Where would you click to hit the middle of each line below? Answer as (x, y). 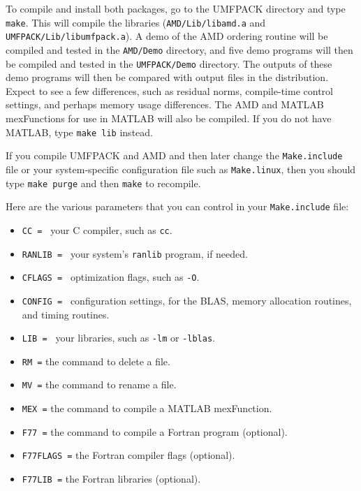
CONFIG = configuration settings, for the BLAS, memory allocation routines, (187, 300)
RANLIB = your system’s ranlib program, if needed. (135, 253)
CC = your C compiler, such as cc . (97, 229)
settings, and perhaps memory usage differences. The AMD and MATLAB (165, 104)
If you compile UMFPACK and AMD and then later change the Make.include (174, 155)
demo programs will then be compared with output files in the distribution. (167, 77)
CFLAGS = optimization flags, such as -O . (111, 277)
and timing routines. (66, 314)
